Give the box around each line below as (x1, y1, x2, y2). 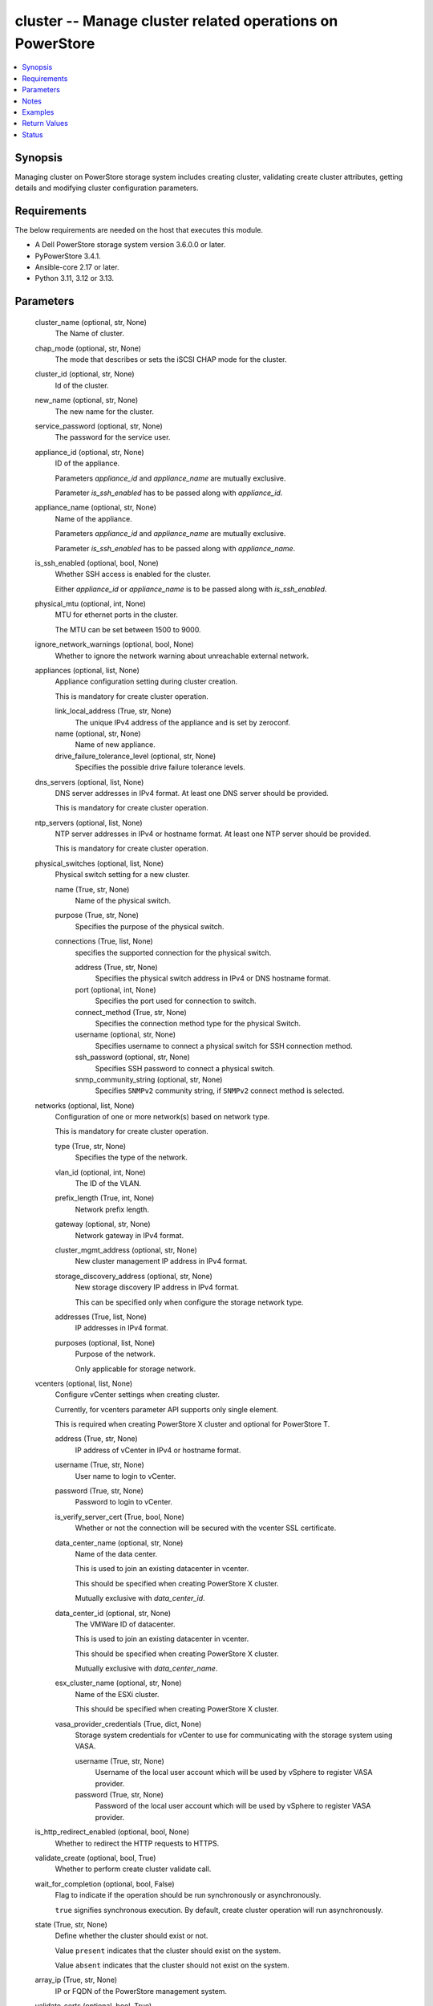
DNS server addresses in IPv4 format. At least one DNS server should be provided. (55, 788, 329, 798)
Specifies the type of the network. (75, 1152, 188, 1163)
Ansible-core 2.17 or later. (34, 262, 119, 272)
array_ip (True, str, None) (34, 1975, 118, 1985)
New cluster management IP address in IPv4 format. (75, 1257, 248, 1266)
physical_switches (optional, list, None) (34, 859, 164, 868)
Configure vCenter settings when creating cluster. (55, 1390, 221, 1399)
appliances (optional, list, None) (34, 666, 140, 676)
